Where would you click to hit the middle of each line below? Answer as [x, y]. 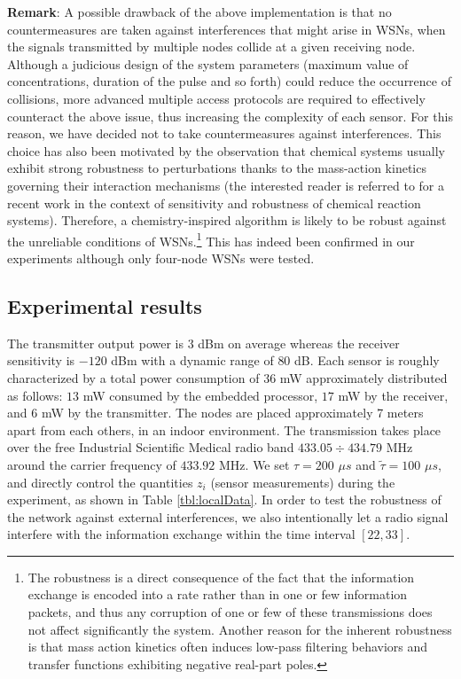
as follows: [35, 395]
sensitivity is [41, 360]
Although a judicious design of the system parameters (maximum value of [208, 63]
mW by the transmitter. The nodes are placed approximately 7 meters [232, 413]
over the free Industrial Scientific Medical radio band [151, 447]
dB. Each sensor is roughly [367, 360]
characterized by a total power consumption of [133, 377]
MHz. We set [254, 464]
